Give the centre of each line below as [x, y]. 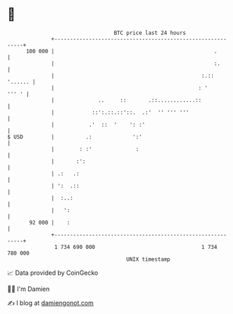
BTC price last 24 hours [150, 33]
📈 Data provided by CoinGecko [53, 273]
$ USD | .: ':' [75, 137]
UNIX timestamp [148, 259]
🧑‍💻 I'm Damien [29, 289]
